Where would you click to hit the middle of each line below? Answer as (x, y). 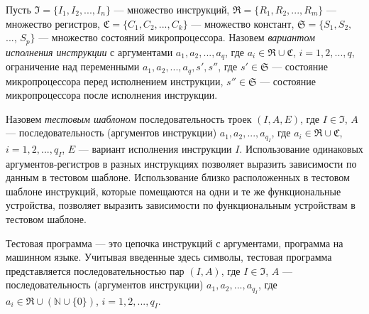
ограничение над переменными (73, 66)
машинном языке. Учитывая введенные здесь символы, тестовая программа (169, 257)
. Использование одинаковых (301, 148)
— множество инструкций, (172, 9)
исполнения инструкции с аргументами (89, 52)
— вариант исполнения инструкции (155, 148)
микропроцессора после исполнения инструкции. (112, 95)
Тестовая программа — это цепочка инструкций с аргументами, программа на (175, 243)
